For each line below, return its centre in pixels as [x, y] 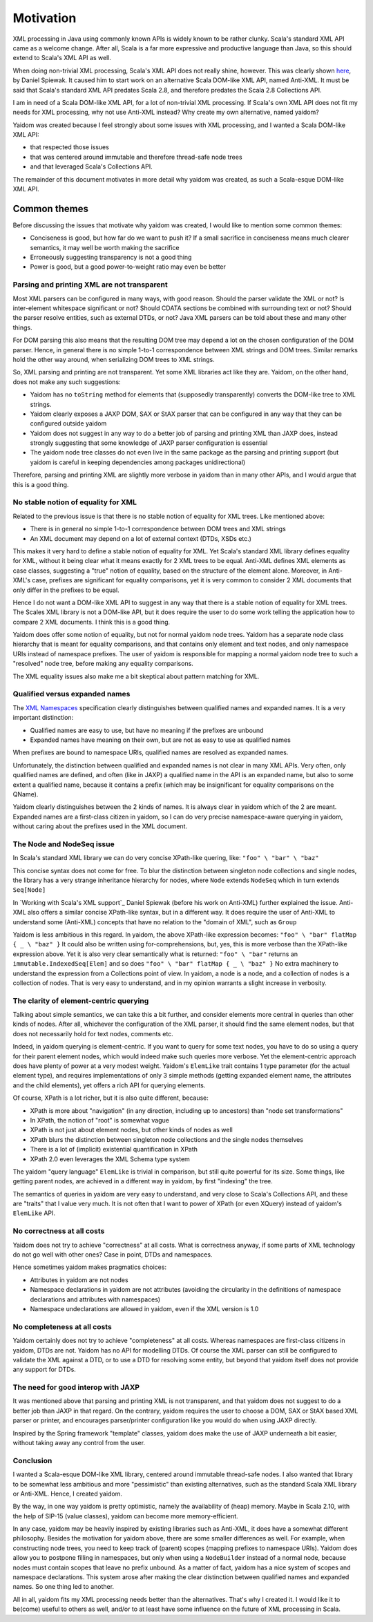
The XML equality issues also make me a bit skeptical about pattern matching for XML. [136, 676]
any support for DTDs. [44, 1370]
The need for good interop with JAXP [76, 1387]
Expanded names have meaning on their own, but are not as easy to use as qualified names [161, 740]
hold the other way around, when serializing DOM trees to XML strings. [114, 359]
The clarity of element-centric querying [81, 1000]
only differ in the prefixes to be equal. [66, 590]
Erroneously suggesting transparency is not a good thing [111, 257]
